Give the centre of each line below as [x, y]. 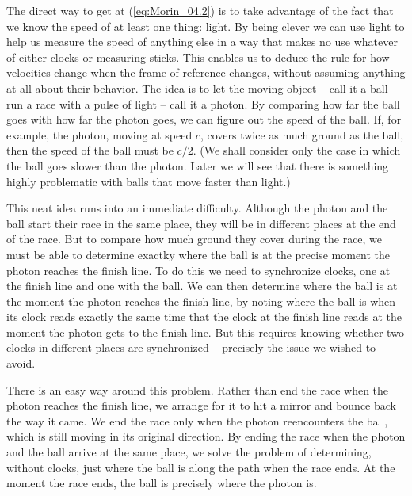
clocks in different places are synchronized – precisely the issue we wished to [191, 347]
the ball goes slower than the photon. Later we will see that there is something [198, 165]
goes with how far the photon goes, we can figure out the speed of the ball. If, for [204, 119]
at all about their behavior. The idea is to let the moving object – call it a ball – [202, 88]
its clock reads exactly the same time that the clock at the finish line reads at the [204, 317]
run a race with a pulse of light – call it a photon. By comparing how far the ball [203, 103]
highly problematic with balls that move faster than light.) [149, 181]
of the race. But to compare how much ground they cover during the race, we [195, 239]
